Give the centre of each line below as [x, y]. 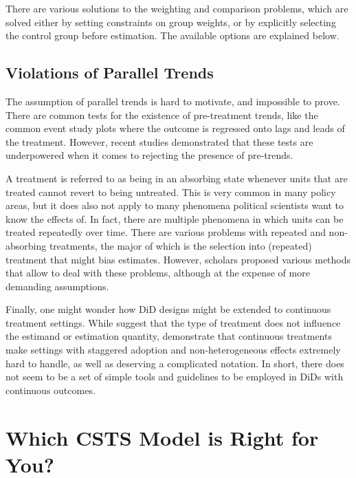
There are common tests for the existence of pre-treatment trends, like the [162, 115]
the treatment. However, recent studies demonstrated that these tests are [159, 141]
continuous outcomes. [51, 390]
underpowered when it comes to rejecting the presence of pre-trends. [149, 155]
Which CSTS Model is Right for [162, 437]
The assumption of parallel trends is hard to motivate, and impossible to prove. [173, 101]
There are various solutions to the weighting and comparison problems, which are [177, 8]
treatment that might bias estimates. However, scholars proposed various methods [178, 259]
